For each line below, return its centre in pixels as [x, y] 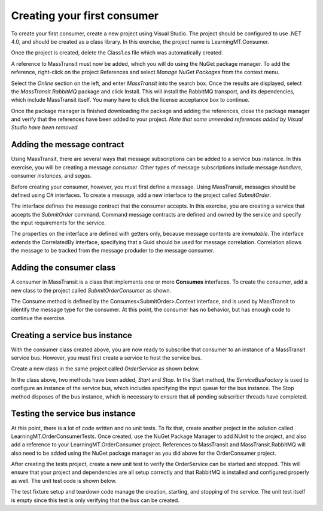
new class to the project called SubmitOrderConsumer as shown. [91, 290]
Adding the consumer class [63, 268]
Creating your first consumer [85, 16]
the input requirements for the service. [58, 223]
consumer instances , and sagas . [51, 176]
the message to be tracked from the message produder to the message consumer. [113, 251]
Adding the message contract [68, 145]
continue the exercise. [38, 318]
